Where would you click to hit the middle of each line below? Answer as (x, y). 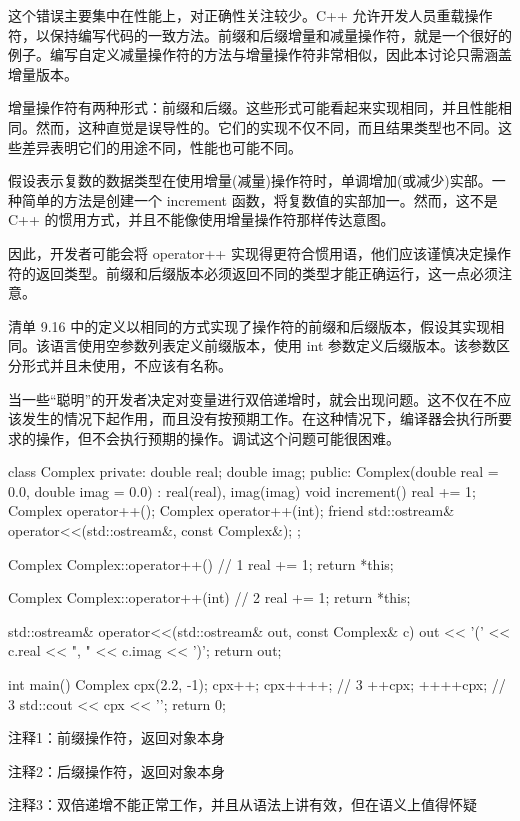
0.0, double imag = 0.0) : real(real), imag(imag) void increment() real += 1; (242, 490)
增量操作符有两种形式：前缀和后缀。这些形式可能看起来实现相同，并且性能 (253, 107)
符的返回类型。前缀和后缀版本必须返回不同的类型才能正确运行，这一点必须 (253, 272)
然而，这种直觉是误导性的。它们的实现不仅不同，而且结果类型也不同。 (266, 126)
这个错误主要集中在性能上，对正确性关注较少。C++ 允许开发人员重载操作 (250, 15)
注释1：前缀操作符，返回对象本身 (116, 737)
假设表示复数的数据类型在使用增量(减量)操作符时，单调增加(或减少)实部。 (250, 180)
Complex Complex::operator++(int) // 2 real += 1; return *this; (209, 597)
